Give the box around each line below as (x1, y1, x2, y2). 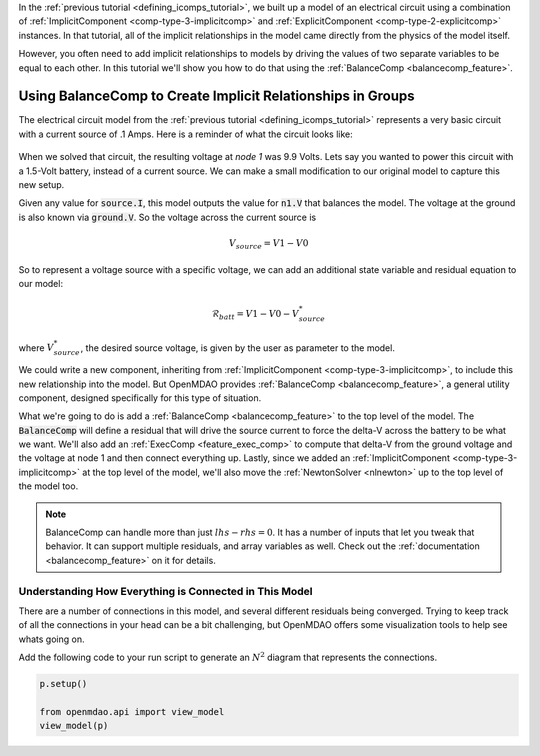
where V (18, 341, 54, 354)
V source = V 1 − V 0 (228, 238, 309, 251)
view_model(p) (39, 720, 109, 732)
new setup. (18, 179, 65, 191)
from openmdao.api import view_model (39, 706, 225, 717)
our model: (18, 277, 64, 289)
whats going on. (18, 633, 85, 645)
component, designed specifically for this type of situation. (18, 391, 262, 404)
